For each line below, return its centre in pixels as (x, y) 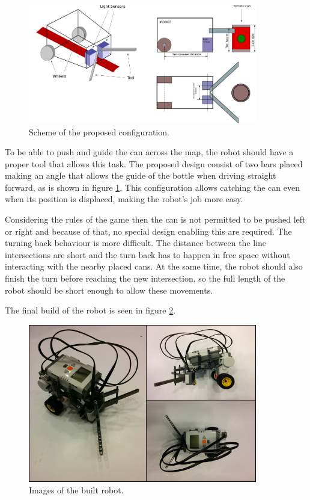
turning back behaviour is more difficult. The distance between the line (136, 243)
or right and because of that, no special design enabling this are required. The (148, 231)
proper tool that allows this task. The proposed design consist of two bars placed (154, 163)
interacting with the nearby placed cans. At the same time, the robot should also (154, 266)
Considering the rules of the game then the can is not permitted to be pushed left (155, 219)
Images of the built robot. (76, 490)
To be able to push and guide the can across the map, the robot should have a (149, 152)
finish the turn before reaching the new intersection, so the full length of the (145, 278)
